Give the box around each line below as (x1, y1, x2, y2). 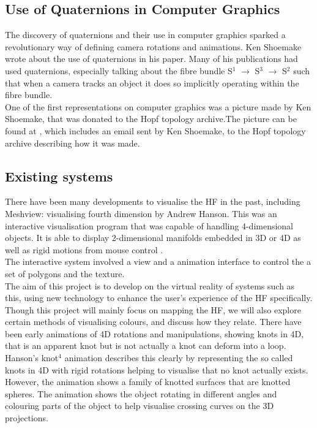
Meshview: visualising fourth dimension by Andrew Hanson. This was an (5, 207, 277, 220)
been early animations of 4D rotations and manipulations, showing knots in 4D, (5, 327, 304, 340)
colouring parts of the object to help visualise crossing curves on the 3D (5, 399, 274, 412)
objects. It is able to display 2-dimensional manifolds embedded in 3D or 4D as (5, 231, 301, 244)
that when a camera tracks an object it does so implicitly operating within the (5, 76, 299, 89)
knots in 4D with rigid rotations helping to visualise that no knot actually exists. (5, 363, 308, 376)
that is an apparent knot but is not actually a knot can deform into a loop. (5, 339, 286, 352)
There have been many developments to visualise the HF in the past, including (5, 195, 300, 208)
